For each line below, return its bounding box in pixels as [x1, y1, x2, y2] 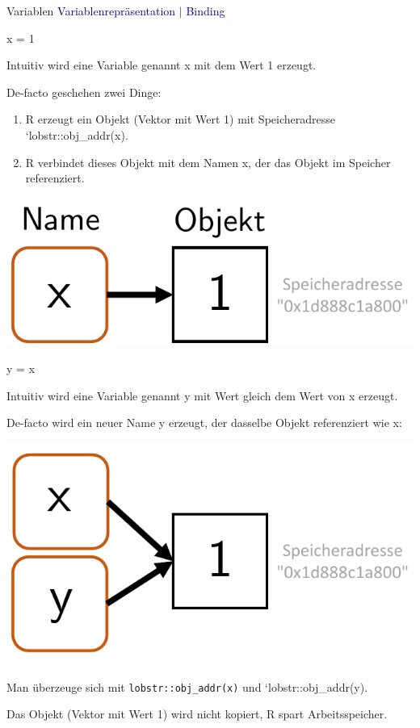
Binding [186, 2, 225, 19]
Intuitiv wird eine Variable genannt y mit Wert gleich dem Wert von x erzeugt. [6, 387, 398, 404]
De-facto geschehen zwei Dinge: [6, 83, 162, 100]
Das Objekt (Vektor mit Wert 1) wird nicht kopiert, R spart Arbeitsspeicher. [6, 705, 388, 722]
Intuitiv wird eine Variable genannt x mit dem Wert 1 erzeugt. [6, 56, 317, 73]
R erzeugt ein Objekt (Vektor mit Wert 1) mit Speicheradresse [25, 111, 335, 128]
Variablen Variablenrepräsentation [6, 2, 176, 19]
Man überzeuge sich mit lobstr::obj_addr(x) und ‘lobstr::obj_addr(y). [6, 678, 368, 695]
